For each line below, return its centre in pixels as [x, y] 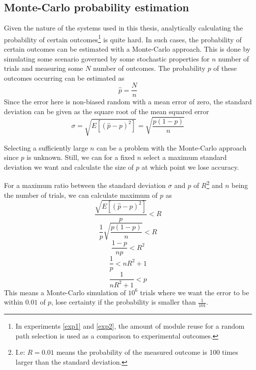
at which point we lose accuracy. [190, 167]
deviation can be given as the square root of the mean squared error [107, 111]
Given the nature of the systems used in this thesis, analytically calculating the [124, 28]
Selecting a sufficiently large [46, 147]
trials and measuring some [44, 68]
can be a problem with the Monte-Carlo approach [172, 147]
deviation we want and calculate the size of [69, 167]
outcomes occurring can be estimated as [64, 77]
